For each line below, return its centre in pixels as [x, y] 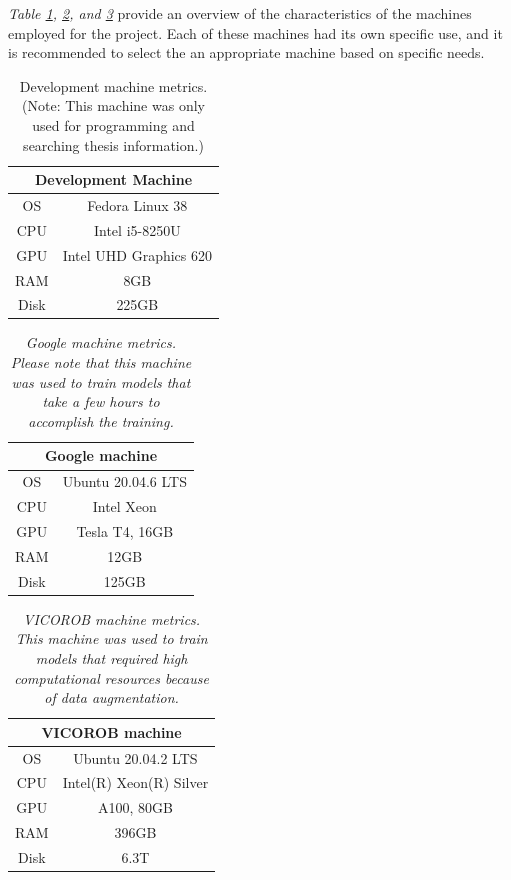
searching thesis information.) [113, 144]
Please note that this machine [101, 362]
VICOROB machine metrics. [112, 618]
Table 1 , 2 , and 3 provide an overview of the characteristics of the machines [240, 13]
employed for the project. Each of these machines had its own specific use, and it [255, 32]
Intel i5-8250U [137, 229]
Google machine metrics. [101, 342]
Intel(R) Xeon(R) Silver [135, 782]
